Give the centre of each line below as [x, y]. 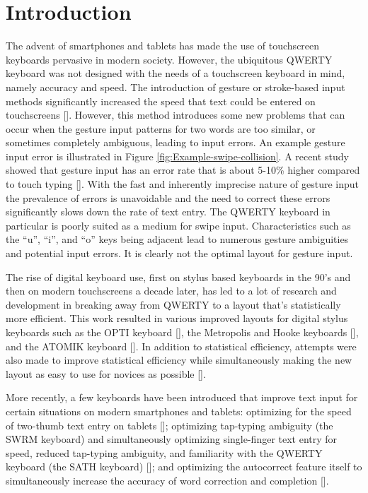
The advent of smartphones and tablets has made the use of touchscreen [163, 46]
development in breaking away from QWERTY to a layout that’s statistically [173, 304]
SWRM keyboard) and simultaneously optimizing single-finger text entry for [172, 439]
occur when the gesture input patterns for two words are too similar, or [161, 128]
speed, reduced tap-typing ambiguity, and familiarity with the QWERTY [164, 452]
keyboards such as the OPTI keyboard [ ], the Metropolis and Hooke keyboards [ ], [182, 332]
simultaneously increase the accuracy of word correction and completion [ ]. [167, 480]
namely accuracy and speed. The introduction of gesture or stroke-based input [176, 87]
